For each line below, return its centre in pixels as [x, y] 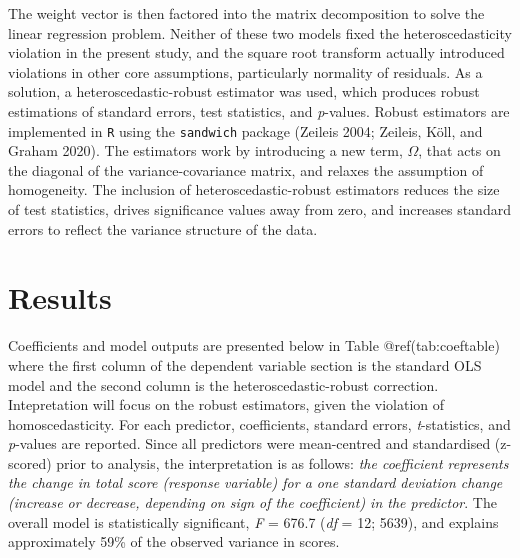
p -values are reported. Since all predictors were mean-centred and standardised [249, 443]
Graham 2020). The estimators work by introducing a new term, [205, 150]
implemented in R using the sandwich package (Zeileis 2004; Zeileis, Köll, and [245, 130]
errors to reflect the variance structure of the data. [163, 228]
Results [60, 297]
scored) [30, 462]
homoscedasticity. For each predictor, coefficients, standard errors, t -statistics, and [259, 423]
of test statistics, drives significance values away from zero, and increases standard [259, 209]
